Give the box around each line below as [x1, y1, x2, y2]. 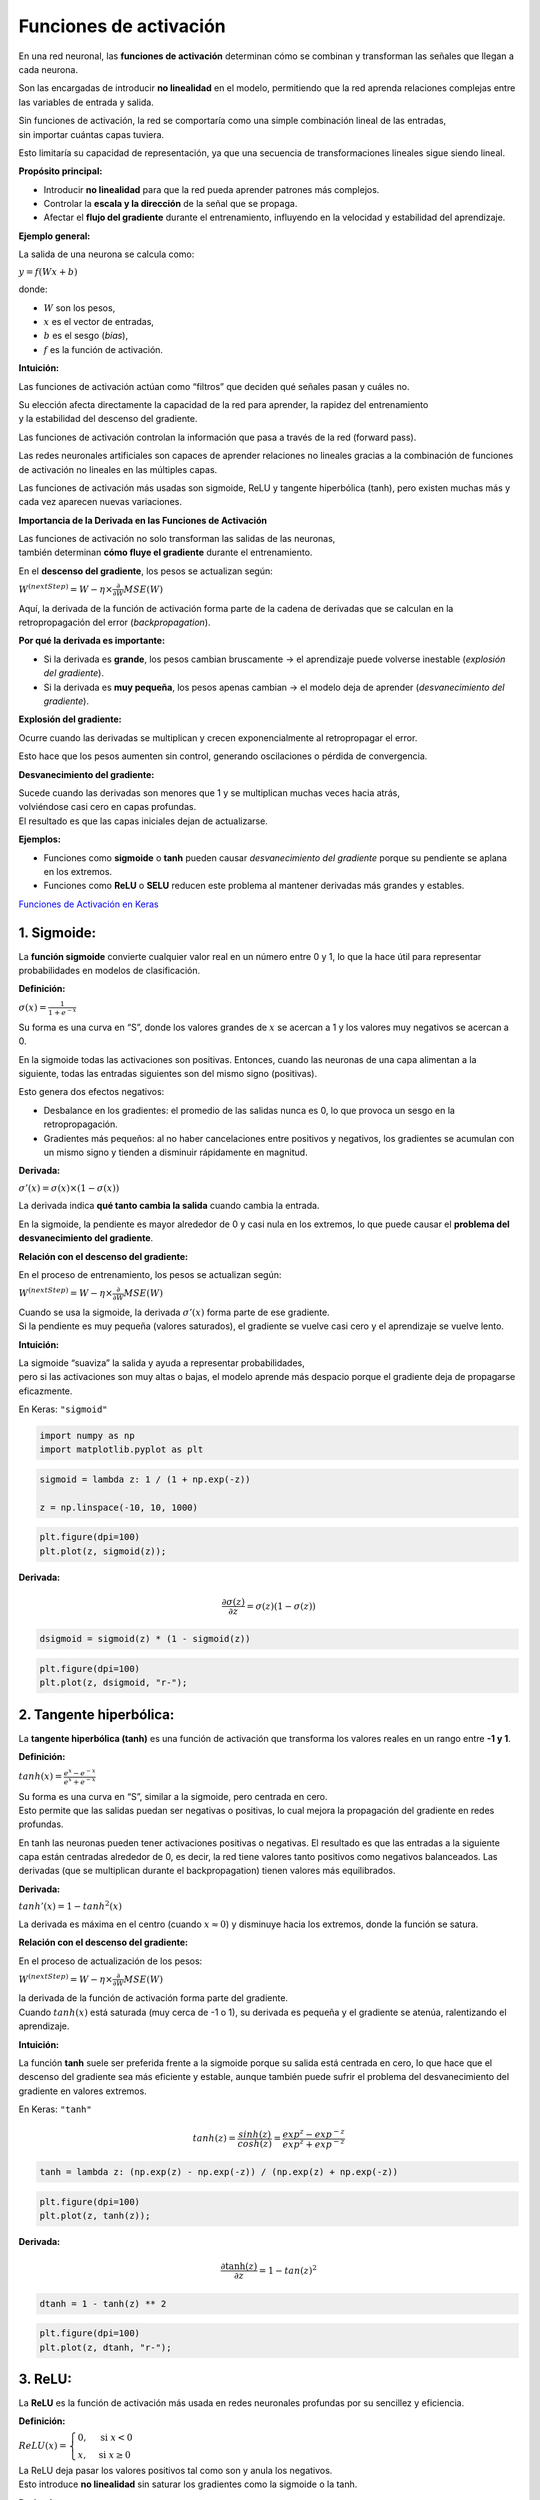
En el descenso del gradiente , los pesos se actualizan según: [18, 565, 274, 577]
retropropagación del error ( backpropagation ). [18, 616, 211, 629]
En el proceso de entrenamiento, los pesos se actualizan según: [18, 1268, 282, 1280]
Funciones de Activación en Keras [18, 898, 159, 910]
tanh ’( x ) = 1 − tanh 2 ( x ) [18, 1899, 122, 1912]
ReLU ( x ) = [18, 2440, 67, 2451]
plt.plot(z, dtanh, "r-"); [39, 2341, 172, 2353]
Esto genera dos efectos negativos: [18, 1086, 165, 1098]
